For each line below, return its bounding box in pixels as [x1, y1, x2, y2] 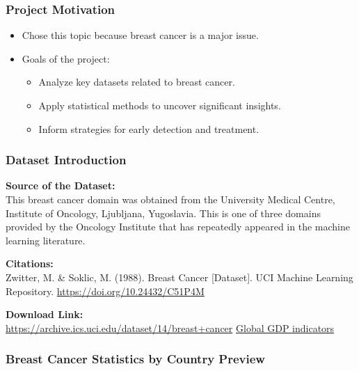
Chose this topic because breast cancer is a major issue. [22, 28, 259, 42]
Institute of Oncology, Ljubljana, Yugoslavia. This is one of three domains [6, 205, 321, 220]
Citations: [6, 256, 54, 271]
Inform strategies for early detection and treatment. [38, 121, 260, 136]
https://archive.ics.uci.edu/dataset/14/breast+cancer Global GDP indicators [6, 320, 335, 335]
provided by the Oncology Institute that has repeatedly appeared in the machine [6, 219, 350, 234]
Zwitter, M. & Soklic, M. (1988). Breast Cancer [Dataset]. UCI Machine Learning [6, 269, 353, 284]
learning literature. [6, 232, 86, 247]
